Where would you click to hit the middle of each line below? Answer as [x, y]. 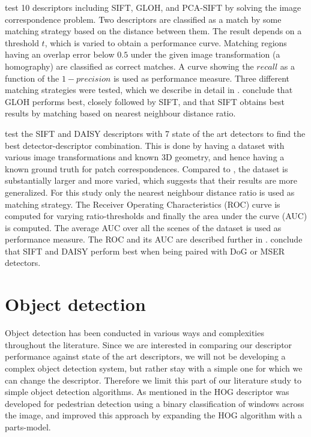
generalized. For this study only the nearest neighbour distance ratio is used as [150, 192]
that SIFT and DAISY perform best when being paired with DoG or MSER [145, 251]
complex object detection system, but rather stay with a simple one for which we [154, 368]
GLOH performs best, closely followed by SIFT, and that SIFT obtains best [145, 101]
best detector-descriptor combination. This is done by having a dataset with [145, 145]
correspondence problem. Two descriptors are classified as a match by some [143, 19]
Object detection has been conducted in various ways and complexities [134, 333]
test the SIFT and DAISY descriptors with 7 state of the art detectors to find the [155, 133]
